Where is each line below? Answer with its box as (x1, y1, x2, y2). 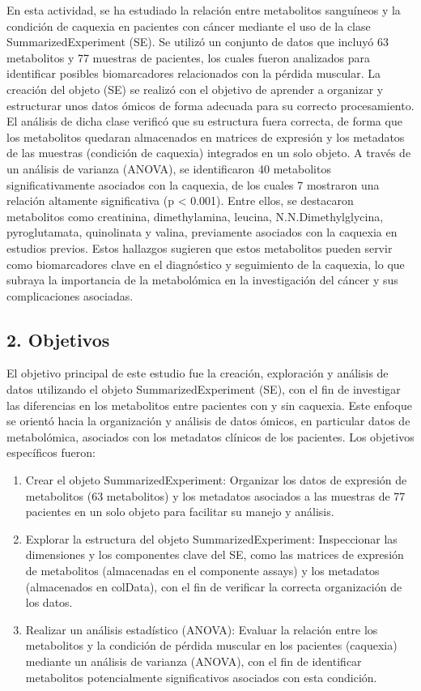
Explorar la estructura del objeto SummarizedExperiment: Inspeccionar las (25, 530, 398, 547)
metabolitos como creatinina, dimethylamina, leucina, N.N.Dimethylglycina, (6, 207, 384, 224)
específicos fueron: (6, 444, 96, 461)
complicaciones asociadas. (6, 287, 134, 304)
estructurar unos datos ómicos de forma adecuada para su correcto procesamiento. (6, 96, 415, 113)
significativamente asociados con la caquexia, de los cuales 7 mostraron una (6, 176, 380, 193)
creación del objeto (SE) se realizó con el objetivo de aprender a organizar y (6, 80, 384, 97)
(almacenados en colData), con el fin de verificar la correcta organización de (25, 578, 402, 595)
